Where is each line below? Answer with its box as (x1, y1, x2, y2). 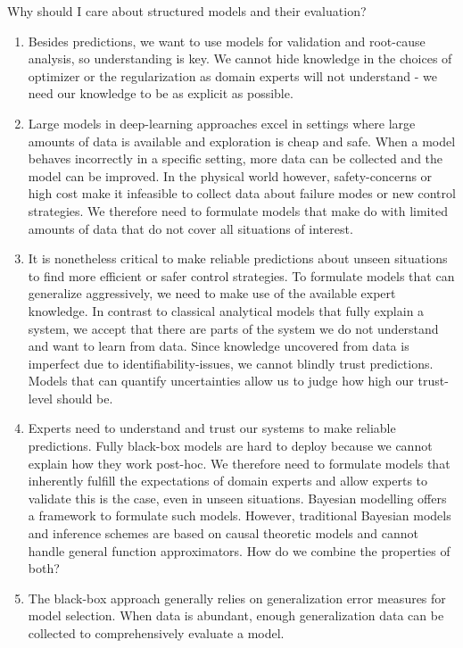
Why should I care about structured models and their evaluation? (7, 2, 367, 20)
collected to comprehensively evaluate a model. (28, 624, 285, 642)
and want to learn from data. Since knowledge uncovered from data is (28, 336, 409, 355)
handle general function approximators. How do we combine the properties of (28, 541, 451, 560)
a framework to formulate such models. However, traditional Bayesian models (28, 506, 451, 525)
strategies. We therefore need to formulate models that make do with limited (28, 201, 448, 220)
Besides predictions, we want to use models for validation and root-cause (28, 31, 426, 50)
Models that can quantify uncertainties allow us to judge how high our (28, 371, 414, 390)
